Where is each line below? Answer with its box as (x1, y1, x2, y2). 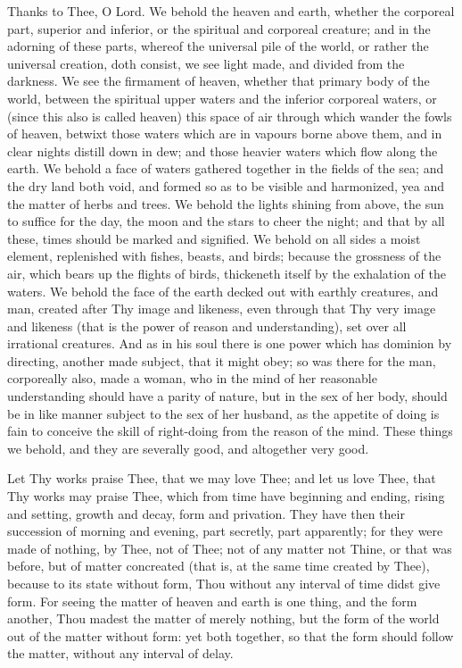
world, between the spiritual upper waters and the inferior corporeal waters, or (7, 88, 437, 107)
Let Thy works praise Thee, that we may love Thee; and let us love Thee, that (7, 469, 436, 488)
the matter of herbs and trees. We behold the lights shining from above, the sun (7, 194, 444, 213)
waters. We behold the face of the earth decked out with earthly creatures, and (7, 281, 439, 300)
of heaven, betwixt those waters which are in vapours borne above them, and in (7, 124, 442, 143)
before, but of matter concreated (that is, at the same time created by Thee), (7, 556, 430, 575)
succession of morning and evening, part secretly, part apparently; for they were (7, 522, 443, 540)
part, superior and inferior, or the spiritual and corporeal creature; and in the (7, 19, 431, 38)
